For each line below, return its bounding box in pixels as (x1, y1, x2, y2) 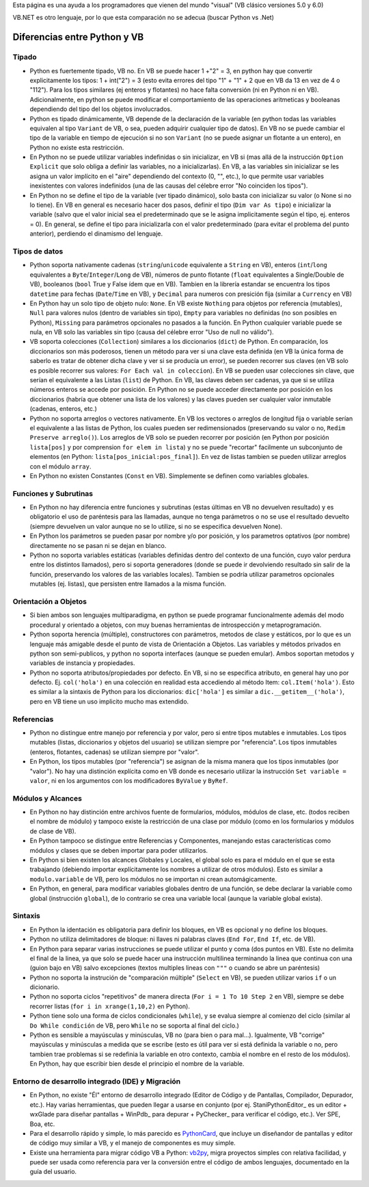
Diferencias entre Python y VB (12, 32, 144, 43)
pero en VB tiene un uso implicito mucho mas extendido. (29, 697, 189, 705)
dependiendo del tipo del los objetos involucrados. (29, 105, 172, 113)
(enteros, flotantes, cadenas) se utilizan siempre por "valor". (29, 747, 200, 756)
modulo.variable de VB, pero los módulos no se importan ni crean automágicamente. (29, 875, 277, 883)
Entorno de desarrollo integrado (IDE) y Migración (12, 1076, 181, 1086)
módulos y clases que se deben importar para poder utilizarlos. (29, 846, 208, 854)
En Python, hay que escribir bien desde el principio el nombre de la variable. (29, 1060, 245, 1068)
